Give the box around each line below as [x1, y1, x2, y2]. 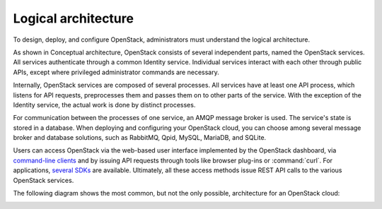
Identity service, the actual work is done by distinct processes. [13, 100, 196, 109]
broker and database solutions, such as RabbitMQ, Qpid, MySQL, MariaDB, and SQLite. [13, 133, 267, 142]
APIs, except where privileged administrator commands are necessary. [13, 68, 219, 76]
